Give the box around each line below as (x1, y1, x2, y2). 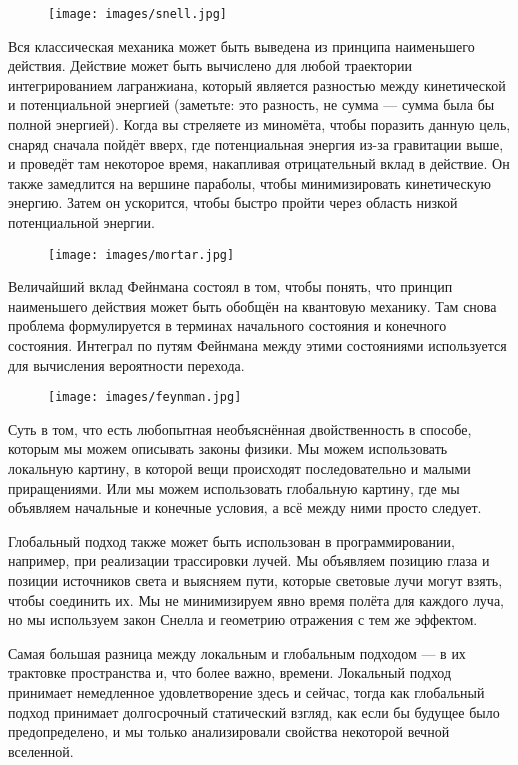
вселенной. (8, 740, 74, 761)
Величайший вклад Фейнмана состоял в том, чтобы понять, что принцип (8, 276, 453, 297)
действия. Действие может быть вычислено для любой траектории (8, 55, 412, 76)
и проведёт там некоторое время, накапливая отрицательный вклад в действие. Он (8, 153, 510, 174)
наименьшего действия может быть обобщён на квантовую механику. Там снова (8, 295, 497, 316)
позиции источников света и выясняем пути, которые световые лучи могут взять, (8, 570, 503, 591)
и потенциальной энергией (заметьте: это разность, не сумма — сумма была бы (8, 94, 495, 115)
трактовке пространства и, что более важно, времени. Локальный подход (8, 662, 452, 683)
